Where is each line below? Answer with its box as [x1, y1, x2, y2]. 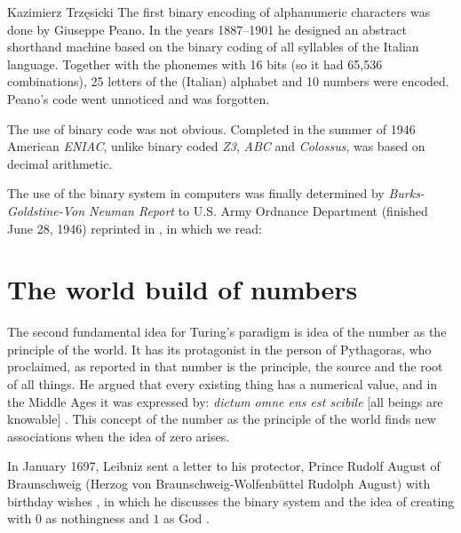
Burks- [388, 184, 425, 203]
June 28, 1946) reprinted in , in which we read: [7, 219, 262, 237]
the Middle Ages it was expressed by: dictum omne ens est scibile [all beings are [7, 392, 443, 410]
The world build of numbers [7, 271, 358, 307]
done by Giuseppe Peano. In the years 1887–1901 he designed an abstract [7, 20, 407, 38]
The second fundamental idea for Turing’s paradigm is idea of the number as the [7, 322, 447, 341]
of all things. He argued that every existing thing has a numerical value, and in [7, 375, 438, 394]
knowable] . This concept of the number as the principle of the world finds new [7, 410, 436, 428]
